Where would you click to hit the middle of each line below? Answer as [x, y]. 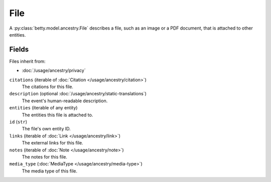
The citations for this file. [48, 87]
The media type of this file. [50, 171]
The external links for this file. [52, 143]
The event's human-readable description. [65, 101]
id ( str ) [18, 122]
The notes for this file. [45, 157]
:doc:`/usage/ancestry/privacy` [54, 71]
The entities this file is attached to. [57, 115]
